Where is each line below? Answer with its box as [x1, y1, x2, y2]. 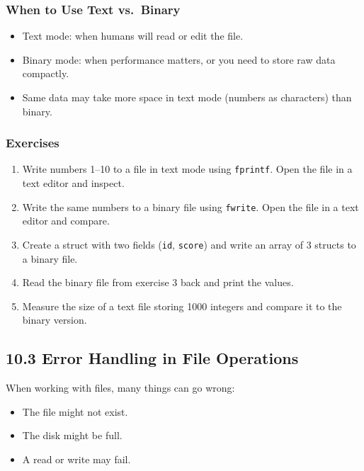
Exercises [6, 134, 59, 152]
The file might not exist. [22, 404, 128, 419]
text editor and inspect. [22, 176, 125, 191]
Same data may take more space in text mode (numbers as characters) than [22, 90, 352, 104]
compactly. [22, 66, 69, 81]
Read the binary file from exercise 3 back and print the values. [22, 275, 294, 290]
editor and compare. [22, 213, 110, 228]
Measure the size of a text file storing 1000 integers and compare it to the [22, 298, 342, 313]
